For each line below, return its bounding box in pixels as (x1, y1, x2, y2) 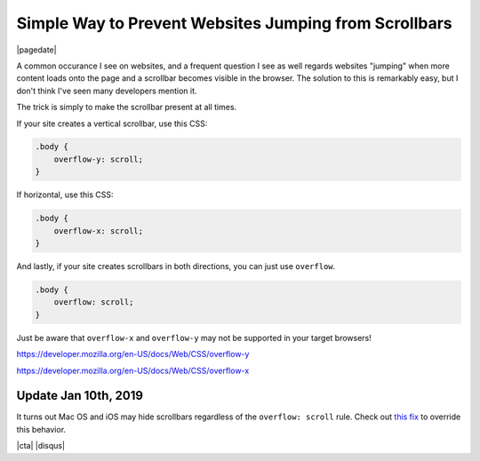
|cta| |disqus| (16, 441, 66, 451)
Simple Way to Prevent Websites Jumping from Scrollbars (16, 13, 452, 33)
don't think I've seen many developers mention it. (16, 85, 197, 96)
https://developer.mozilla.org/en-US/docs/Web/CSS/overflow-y (16, 349, 250, 360)
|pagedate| (16, 44, 57, 55)
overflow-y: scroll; (53, 154, 144, 164)
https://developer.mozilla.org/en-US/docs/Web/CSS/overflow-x (16, 365, 250, 376)
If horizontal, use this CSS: (16, 189, 114, 200)
